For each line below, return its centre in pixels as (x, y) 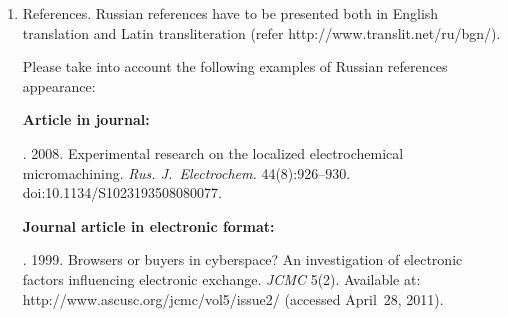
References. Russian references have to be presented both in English (230, 13)
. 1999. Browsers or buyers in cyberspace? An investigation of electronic (242, 259)
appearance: (59, 85)
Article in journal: (86, 119)
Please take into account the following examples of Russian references (235, 66)
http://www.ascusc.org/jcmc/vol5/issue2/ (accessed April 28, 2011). (233, 298)
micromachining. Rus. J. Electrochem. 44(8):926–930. (186, 172)
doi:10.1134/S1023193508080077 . (122, 192)
